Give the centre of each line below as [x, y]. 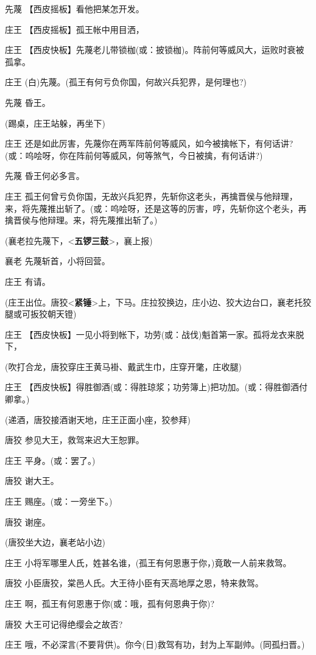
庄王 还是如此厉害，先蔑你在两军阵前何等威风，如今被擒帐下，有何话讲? [149, 143]
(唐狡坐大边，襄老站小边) [55, 542]
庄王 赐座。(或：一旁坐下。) [59, 501]
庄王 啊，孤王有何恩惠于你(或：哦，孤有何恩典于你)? [110, 603]
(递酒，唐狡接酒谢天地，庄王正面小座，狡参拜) [98, 419]
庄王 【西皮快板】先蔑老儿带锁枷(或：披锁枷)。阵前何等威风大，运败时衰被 [155, 50]
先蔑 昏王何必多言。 [45, 176]
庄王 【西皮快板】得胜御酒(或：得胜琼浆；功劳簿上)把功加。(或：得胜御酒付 [156, 387]
